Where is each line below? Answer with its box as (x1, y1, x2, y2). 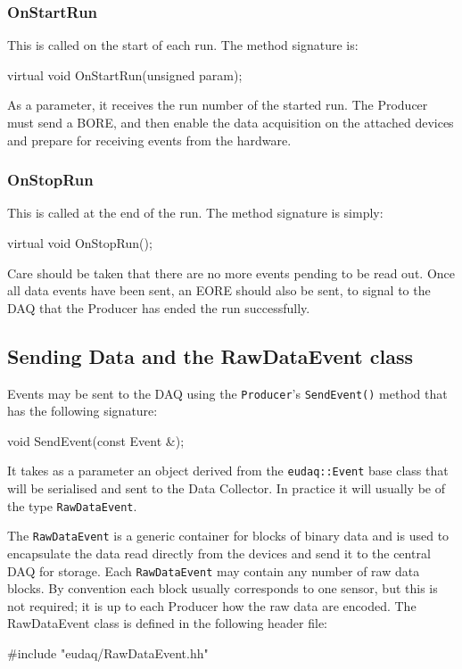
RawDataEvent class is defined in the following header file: (7, 614, 328, 632)
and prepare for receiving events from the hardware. (7, 130, 292, 149)
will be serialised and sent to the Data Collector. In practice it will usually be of (7, 479, 445, 498)
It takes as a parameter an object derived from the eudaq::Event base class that (7, 461, 449, 480)
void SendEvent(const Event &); (7, 431, 185, 450)
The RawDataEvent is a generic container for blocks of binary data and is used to (7, 526, 450, 545)
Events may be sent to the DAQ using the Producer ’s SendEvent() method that (7, 384, 448, 402)
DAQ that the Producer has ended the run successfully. (7, 298, 310, 317)
